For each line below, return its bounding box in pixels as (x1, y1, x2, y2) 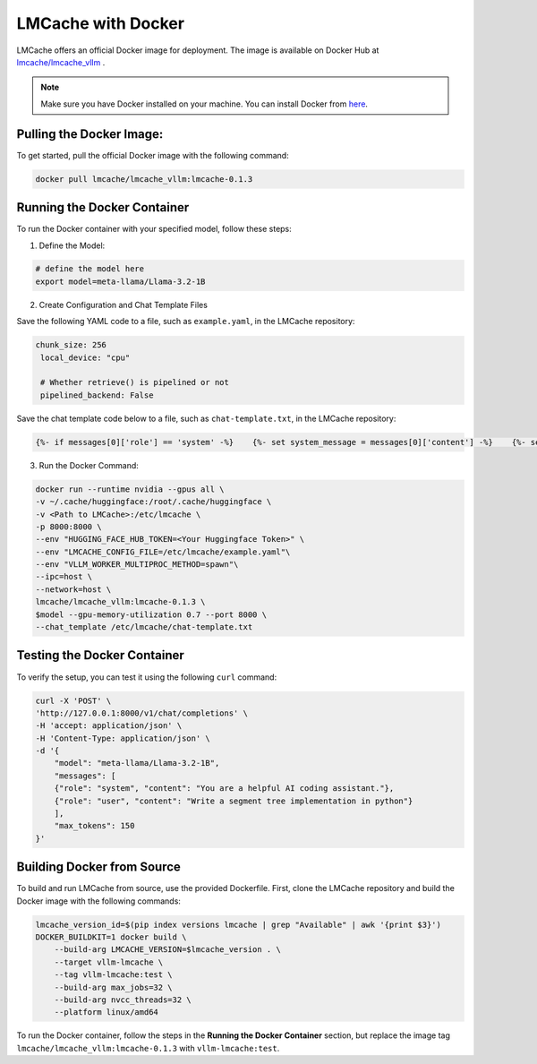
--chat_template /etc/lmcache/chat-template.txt (35, 622, 253, 632)
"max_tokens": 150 (54, 820, 135, 831)
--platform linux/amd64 (54, 1008, 158, 1017)
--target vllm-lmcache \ (54, 957, 164, 967)
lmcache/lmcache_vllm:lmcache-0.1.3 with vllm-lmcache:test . (16, 1043, 280, 1053)
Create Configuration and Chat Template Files (38, 299, 208, 310)
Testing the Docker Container (16, 648, 185, 663)
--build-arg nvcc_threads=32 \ (54, 995, 192, 1005)
